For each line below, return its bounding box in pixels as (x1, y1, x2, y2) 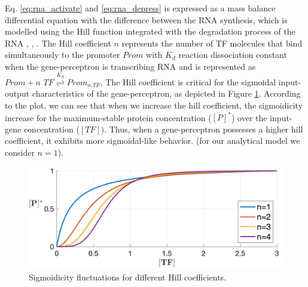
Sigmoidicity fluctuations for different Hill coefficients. (29, 270, 227, 283)
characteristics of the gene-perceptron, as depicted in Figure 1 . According (32, 87, 301, 100)
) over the (231, 111, 267, 124)
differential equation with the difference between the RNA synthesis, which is (5, 13, 288, 26)
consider (5, 146, 35, 158)
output (5, 87, 30, 100)
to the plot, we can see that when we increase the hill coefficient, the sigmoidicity (5, 98, 303, 111)
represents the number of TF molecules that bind (121, 36, 303, 49)
